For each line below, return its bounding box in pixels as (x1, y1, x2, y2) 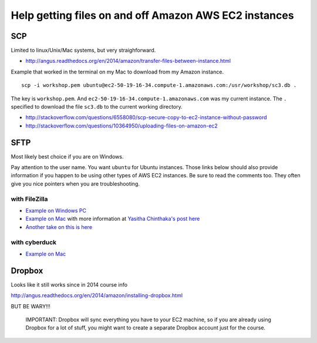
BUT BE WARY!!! (11, 302, 50, 310)
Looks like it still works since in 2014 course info (11, 281, 128, 288)
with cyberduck (11, 238, 57, 246)
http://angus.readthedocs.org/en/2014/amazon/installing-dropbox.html (11, 292, 183, 299)
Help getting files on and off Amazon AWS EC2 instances (11, 9, 294, 22)
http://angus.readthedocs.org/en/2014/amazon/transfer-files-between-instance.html (25, 58, 231, 65)
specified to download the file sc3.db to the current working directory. (11, 103, 183, 110)
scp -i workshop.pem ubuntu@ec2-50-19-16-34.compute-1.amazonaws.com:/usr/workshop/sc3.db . (21, 82, 297, 89)
